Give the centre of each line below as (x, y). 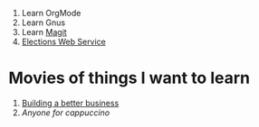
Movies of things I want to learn (129, 78)
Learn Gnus (43, 23)
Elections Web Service (63, 41)
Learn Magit (44, 32)
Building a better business (70, 103)
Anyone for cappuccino (66, 113)
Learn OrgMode (51, 13)
